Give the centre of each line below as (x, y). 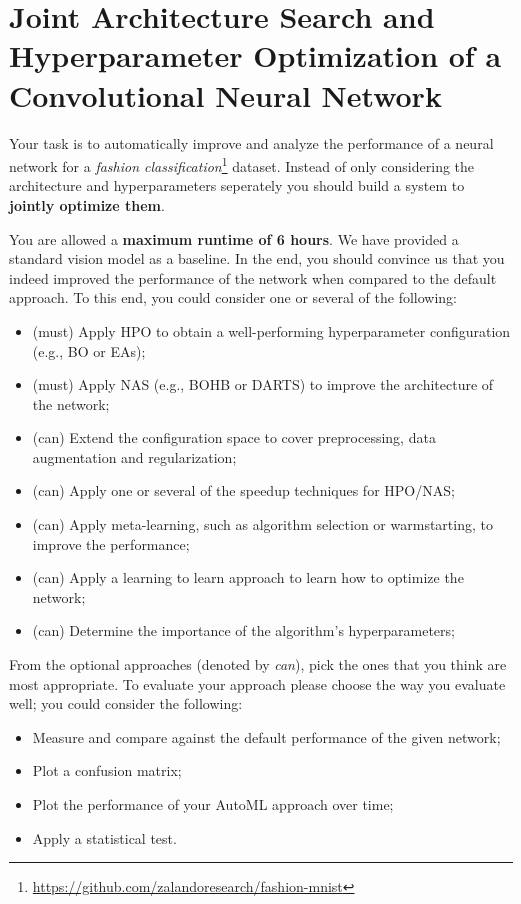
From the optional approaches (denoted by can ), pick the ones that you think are (258, 664)
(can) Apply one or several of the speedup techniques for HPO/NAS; (243, 490)
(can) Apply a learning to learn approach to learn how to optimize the (248, 577)
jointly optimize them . (87, 204)
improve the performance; (111, 543)
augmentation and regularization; (134, 456)
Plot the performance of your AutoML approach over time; (213, 804)
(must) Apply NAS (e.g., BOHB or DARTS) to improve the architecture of (263, 384)
